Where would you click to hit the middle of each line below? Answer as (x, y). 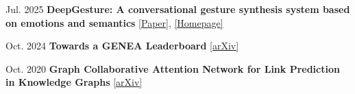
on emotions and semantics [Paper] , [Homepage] (114, 22)
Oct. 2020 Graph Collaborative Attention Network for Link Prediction (173, 68)
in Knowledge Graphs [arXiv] (74, 82)
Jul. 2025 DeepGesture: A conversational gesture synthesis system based (178, 9)
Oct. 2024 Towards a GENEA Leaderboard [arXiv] (122, 46)
